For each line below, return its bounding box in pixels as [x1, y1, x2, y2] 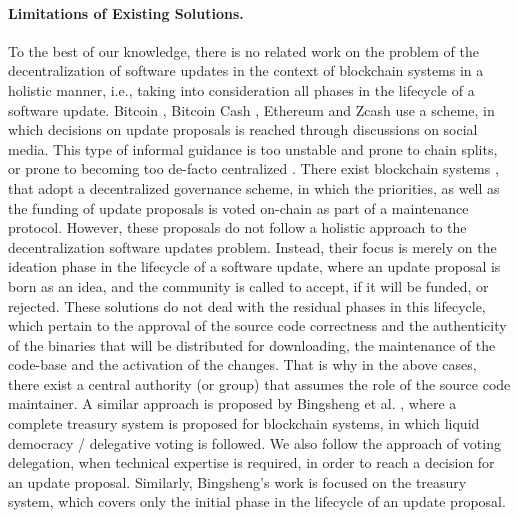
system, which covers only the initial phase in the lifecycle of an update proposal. [8, 491, 506, 512]
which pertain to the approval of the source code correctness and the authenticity [8, 315, 507, 336]
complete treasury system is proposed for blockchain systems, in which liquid [8, 413, 480, 434]
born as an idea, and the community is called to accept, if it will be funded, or [8, 275, 489, 296]
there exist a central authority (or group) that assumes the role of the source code [8, 373, 511, 394]
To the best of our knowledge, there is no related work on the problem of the [8, 40, 479, 61]
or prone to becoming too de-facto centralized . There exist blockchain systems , [8, 158, 499, 179]
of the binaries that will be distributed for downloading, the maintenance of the [8, 334, 496, 355]
